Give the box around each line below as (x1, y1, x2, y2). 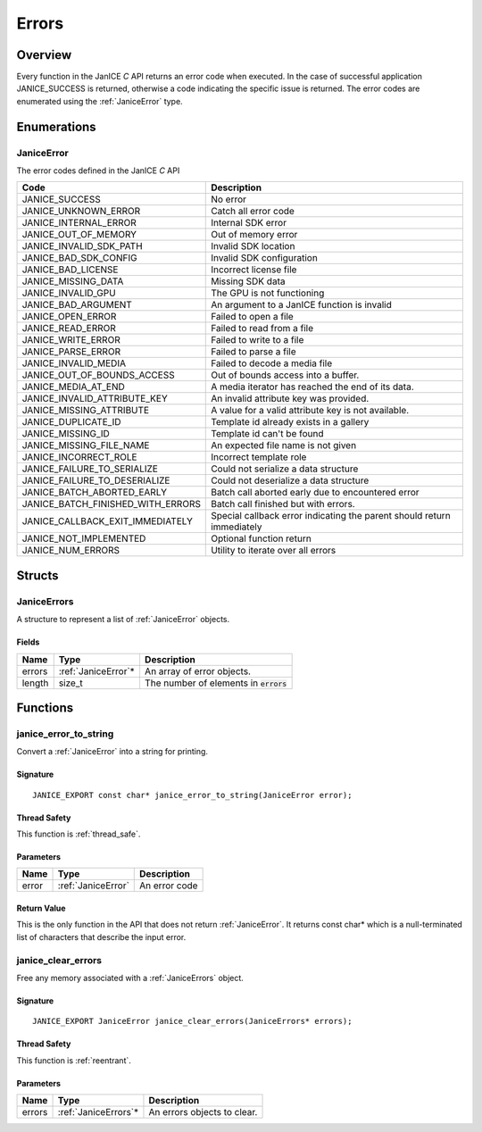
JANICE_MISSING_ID (21, 428, 111, 440)
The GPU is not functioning (211, 287, 325, 299)
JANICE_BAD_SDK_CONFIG (21, 252, 137, 264)
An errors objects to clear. (148, 1106, 258, 1119)
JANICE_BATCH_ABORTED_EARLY (21, 487, 168, 499)
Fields (16, 637, 40, 647)
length (21, 677, 49, 689)
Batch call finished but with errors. (211, 498, 356, 511)
